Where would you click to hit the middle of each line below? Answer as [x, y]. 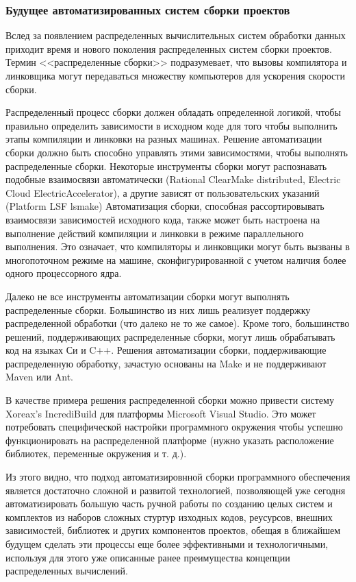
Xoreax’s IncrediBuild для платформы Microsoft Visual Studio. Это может [161, 413]
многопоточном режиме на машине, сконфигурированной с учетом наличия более [176, 259]
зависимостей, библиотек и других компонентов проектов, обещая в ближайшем [173, 530]
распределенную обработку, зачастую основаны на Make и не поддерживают [166, 363]
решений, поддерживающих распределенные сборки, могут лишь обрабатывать [170, 336]
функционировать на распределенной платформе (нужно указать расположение [170, 440]
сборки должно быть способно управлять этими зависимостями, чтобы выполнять [177, 152]
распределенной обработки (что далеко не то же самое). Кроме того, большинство [178, 323]
